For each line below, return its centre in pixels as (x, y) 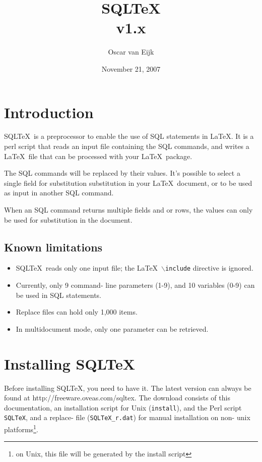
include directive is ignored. (209, 268)
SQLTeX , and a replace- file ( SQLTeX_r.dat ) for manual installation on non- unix (127, 417)
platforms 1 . (21, 428)
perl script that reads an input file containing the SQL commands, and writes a (127, 146)
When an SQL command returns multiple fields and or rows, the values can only (128, 210)
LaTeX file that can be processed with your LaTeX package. (98, 156)
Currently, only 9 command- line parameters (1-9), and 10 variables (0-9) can (135, 285)
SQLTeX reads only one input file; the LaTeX (87, 268)
